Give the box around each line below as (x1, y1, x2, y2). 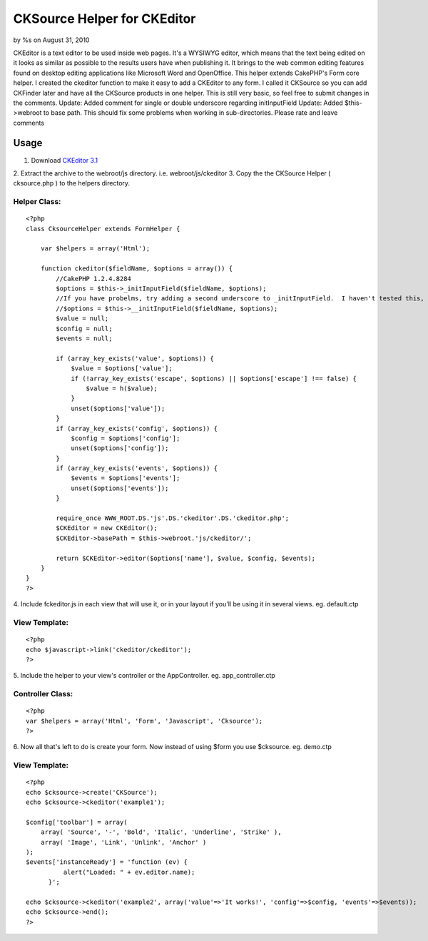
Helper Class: (13, 197, 61, 207)
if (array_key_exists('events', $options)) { (56, 464, 218, 472)
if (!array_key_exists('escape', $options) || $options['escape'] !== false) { (71, 375, 357, 382)
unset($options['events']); (71, 484, 169, 492)
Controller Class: (13, 689, 73, 699)
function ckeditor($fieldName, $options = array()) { (40, 265, 233, 273)
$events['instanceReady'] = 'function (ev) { (26, 858, 188, 866)
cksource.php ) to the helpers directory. (13, 179, 131, 188)
